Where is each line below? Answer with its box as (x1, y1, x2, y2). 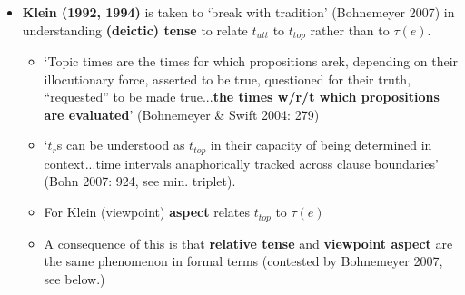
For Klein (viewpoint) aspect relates (44, 202, 250, 221)
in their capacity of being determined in (210, 135, 432, 154)
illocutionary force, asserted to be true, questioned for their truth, (44, 69, 411, 88)
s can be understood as (56, 135, 185, 154)
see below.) (44, 269, 105, 288)
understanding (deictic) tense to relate (22, 20, 248, 39)
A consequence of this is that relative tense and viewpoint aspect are (44, 233, 453, 252)
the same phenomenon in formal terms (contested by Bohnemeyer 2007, (44, 251, 443, 270)
